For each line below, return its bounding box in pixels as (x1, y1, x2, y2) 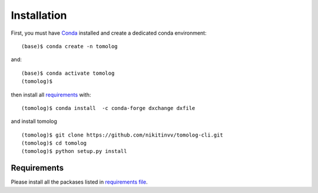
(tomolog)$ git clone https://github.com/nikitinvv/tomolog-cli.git (21, 131, 223, 138)
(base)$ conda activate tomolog (21, 69, 115, 76)
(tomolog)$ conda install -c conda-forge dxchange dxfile (21, 105, 196, 111)
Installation (11, 9, 67, 22)
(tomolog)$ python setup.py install (21, 148, 127, 155)
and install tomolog (11, 118, 57, 125)
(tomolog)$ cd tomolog (21, 140, 87, 147)
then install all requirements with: (11, 91, 91, 98)
